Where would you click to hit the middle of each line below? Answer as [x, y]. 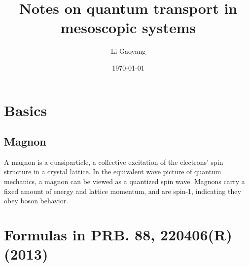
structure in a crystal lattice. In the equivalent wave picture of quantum [113, 172]
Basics [26, 110]
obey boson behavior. [36, 201]
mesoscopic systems [128, 27]
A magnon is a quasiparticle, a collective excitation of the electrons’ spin [114, 162]
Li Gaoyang [128, 51]
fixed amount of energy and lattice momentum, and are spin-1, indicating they [123, 191]
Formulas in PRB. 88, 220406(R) [118, 235]
